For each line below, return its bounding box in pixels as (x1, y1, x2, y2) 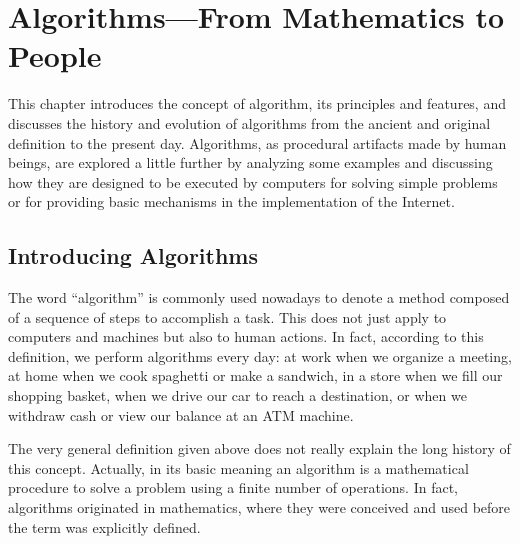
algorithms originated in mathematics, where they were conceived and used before (8, 497, 511, 518)
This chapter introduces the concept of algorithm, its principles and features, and (8, 93, 506, 114)
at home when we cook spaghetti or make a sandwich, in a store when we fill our (8, 365, 503, 386)
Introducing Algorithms (8, 240, 259, 271)
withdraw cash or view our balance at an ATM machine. (8, 404, 354, 425)
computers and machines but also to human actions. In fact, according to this (8, 326, 484, 347)
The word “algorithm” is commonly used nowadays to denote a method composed (8, 287, 510, 308)
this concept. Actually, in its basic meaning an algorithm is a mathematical (8, 457, 469, 478)
